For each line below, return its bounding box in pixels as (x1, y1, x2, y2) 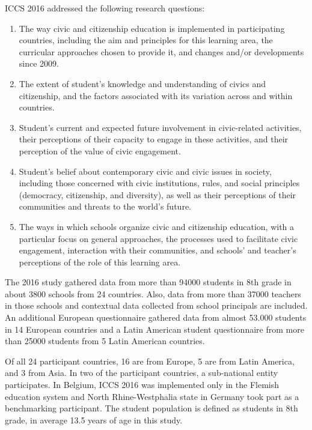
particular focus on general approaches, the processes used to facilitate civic (19, 232, 298, 244)
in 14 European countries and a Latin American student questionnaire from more (5, 322, 304, 335)
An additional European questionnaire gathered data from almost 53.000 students (5, 311, 307, 324)
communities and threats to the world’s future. (19, 200, 191, 213)
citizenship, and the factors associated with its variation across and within (19, 89, 293, 101)
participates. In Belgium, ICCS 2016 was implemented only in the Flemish (5, 378, 280, 391)
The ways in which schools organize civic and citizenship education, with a (19, 220, 295, 232)
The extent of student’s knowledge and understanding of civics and (19, 77, 266, 89)
